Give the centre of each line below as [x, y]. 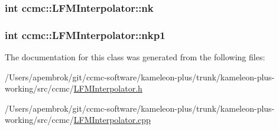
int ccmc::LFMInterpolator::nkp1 [85, 35]
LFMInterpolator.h [108, 88]
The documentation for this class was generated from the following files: [135, 57]
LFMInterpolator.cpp [112, 120]
